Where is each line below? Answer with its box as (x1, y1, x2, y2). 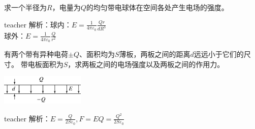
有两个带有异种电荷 (4, 49, 68, 59)
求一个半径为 (4, 2, 47, 12)
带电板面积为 (20, 58, 63, 69)
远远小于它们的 (194, 49, 244, 59)
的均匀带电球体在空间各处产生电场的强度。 (86, 2, 229, 12)
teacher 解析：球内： (4, 19, 72, 29)
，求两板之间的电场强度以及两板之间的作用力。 (68, 58, 225, 69)
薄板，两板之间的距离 (119, 49, 190, 59)
